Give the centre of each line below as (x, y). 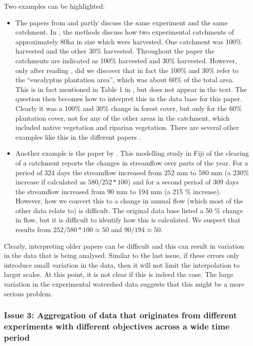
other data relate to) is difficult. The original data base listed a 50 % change (129, 210)
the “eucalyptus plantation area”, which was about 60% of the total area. (125, 80)
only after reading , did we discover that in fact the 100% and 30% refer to (127, 70)
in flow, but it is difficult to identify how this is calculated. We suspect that (128, 220)
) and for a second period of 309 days (183, 182)
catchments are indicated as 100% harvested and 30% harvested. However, (126, 60)
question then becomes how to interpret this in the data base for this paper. (129, 99)
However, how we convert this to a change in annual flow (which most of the (129, 201)
